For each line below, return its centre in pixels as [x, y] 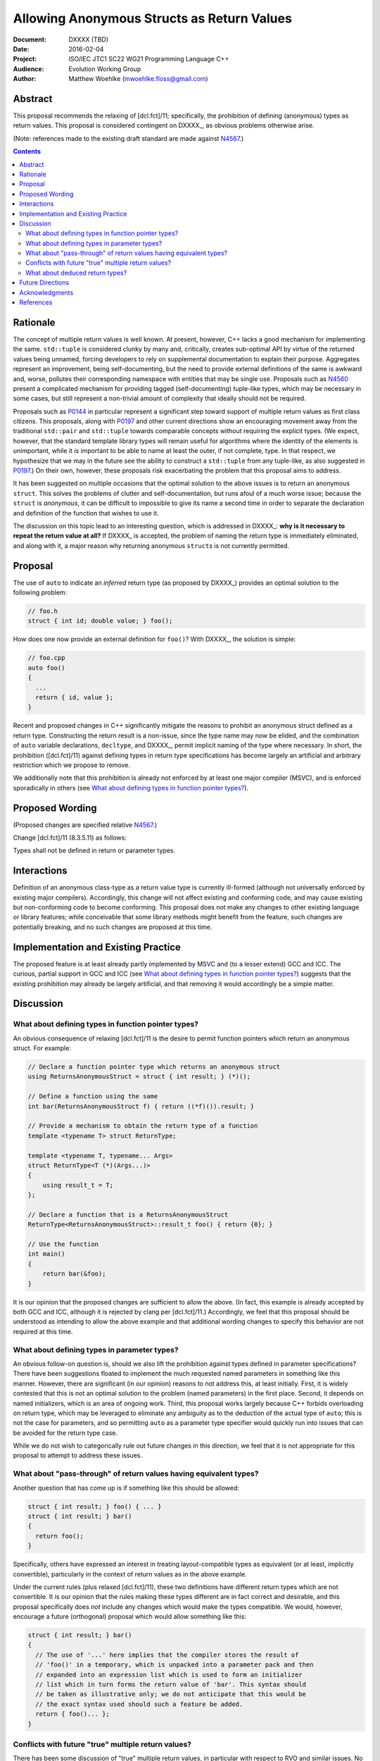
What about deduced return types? [76, 273]
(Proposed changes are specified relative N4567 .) [85, 825]
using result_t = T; [78, 1185]
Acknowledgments [46, 292]
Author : [25, 79]
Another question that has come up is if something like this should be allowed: [126, 1488]
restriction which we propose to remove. [71, 765]
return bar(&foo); [74, 1274]
